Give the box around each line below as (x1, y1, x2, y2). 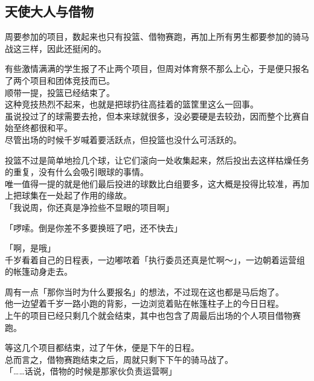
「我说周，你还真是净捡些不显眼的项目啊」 (5, 200, 174, 213)
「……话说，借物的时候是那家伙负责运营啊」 (5, 365, 177, 377)
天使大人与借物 (5, 2, 94, 21)
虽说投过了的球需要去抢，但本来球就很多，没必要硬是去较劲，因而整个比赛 (5, 109, 301, 122)
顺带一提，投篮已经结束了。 (5, 86, 115, 98)
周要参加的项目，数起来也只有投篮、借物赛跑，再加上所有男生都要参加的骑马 (5, 30, 309, 43)
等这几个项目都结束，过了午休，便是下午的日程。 (5, 341, 199, 354)
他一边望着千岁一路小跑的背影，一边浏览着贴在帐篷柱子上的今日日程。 (5, 297, 284, 310)
